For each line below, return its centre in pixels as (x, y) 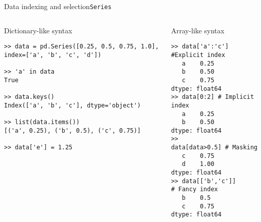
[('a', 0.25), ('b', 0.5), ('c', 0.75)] (73, 130)
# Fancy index (195, 189)
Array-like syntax (198, 30)
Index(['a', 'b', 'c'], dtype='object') (73, 105)
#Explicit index (198, 55)
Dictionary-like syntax (38, 30)
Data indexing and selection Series (58, 6)
